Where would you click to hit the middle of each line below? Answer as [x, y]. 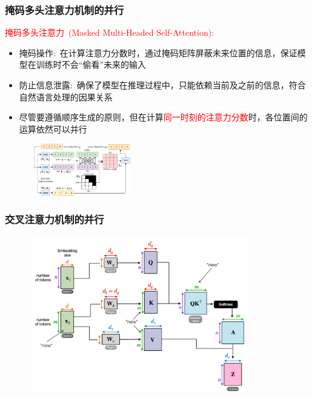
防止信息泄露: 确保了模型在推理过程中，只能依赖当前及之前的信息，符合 [162, 85]
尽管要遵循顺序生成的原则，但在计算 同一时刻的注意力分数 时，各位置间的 [163, 117]
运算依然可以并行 [53, 129]
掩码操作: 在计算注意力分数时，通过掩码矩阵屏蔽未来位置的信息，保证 [158, 52]
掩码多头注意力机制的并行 [65, 9]
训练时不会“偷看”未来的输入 [91, 64]
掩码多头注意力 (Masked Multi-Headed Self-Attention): [110, 32]
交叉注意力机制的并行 [55, 219]
